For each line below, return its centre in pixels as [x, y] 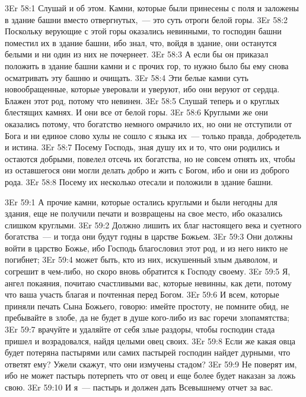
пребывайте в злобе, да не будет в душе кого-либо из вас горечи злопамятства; [147, 317]
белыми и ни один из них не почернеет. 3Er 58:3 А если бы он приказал [137, 54]
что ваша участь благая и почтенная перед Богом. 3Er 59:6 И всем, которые [142, 294]
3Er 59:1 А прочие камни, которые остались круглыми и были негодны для [141, 201]
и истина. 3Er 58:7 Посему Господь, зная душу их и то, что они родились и [142, 147]
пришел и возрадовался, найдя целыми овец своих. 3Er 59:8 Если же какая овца [150, 340]
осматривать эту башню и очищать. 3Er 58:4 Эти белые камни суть [127, 77]
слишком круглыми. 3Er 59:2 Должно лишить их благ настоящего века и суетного [153, 225]
